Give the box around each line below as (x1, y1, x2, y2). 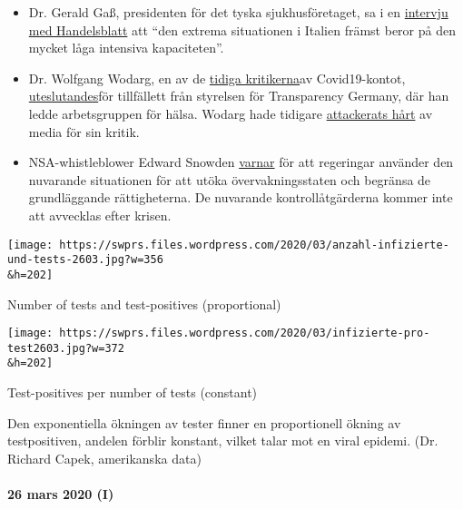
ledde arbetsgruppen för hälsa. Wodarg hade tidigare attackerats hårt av (28, 103, 433, 122)
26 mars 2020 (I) (7, 485, 114, 504)
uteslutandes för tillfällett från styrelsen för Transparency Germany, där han (28, 86, 449, 105)
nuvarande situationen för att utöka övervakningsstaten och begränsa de (28, 170, 431, 189)
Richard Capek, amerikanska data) (7, 448, 202, 467)
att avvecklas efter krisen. (28, 205, 172, 224)
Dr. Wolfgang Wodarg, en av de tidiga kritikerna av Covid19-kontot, (28, 68, 406, 87)
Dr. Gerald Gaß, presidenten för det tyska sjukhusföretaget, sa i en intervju (28, 3, 448, 21)
